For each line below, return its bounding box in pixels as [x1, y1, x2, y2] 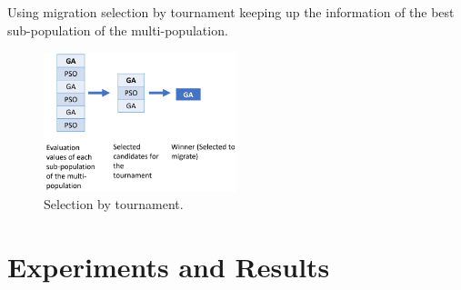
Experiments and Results [7, 248, 330, 285]
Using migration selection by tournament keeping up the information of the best [7, 3, 455, 21]
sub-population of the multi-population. [7, 20, 228, 39]
